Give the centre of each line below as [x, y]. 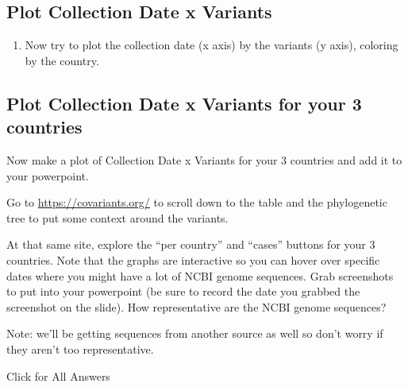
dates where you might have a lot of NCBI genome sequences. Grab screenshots [200, 275]
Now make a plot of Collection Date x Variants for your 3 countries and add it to [204, 159]
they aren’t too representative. [80, 348]
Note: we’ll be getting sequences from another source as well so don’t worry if [195, 333]
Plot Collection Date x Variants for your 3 [184, 103]
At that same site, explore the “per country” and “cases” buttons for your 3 [191, 244]
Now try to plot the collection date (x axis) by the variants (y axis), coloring [212, 45]
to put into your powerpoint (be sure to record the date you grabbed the [183, 291]
